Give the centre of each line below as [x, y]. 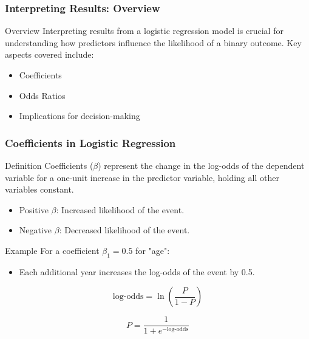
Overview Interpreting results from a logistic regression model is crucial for [144, 31]
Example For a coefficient [52, 250]
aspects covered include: [49, 54]
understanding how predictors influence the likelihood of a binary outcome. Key [153, 42]
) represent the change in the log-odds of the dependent [201, 165]
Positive [34, 209]
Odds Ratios [42, 95]
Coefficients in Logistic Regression [90, 142]
